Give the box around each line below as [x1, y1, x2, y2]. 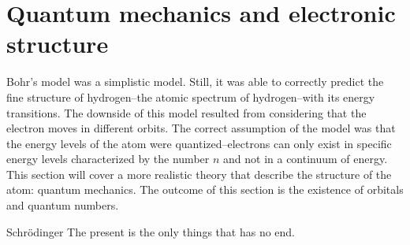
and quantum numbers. [6, 197, 119, 213]
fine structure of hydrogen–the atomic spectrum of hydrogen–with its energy [6, 88, 375, 105]
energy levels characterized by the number [6, 150, 210, 167]
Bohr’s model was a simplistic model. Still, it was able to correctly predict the [6, 73, 384, 90]
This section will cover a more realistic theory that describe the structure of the [6, 165, 392, 182]
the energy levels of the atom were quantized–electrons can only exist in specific [6, 135, 392, 151]
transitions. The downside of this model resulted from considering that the [6, 104, 367, 121]
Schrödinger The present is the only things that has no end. [6, 223, 296, 239]
